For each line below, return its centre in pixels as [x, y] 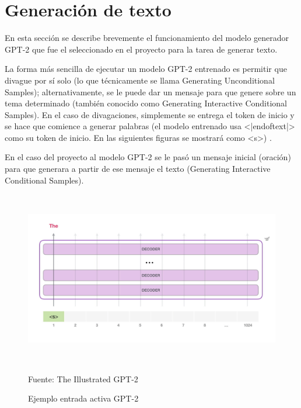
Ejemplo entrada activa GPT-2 [83, 398]
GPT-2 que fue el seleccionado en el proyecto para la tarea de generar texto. [141, 49]
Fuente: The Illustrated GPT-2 [83, 378]
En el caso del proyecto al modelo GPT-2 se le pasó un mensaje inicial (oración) [148, 157]
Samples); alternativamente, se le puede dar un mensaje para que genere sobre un [150, 91]
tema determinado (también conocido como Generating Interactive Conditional [146, 103]
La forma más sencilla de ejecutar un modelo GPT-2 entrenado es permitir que [146, 69]
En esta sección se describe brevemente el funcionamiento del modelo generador [147, 38]
